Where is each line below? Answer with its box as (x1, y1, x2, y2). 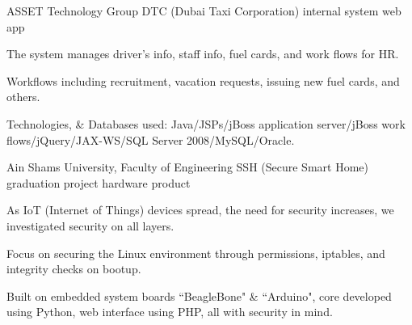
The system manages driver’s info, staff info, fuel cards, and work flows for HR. (6, 45, 399, 62)
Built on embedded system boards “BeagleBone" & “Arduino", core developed (6, 287, 392, 304)
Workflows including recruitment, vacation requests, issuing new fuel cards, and (6, 72, 400, 89)
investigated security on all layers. (6, 217, 174, 234)
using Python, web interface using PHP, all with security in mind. (6, 303, 333, 320)
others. (6, 88, 40, 105)
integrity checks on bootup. (6, 260, 141, 277)
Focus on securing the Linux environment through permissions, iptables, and (6, 244, 385, 261)
